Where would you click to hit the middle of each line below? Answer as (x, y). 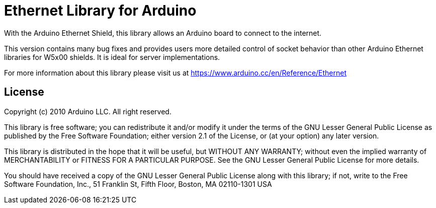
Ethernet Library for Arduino (100, 11)
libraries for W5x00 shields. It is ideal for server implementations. (112, 57)
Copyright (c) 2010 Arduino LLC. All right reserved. (88, 111)
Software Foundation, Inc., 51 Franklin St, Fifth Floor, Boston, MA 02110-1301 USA (138, 184)
